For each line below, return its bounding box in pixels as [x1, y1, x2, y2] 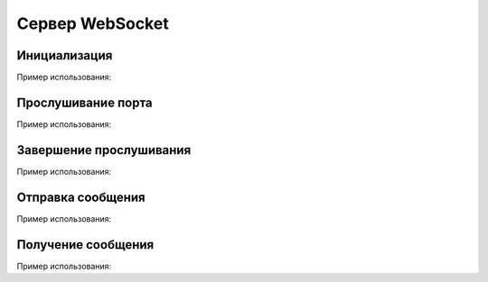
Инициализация [16, 48, 113, 63]
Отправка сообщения [16, 189, 145, 205]
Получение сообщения [16, 237, 155, 252]
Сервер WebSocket [16, 14, 169, 33]
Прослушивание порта [16, 95, 153, 110]
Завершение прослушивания [16, 142, 192, 158]
